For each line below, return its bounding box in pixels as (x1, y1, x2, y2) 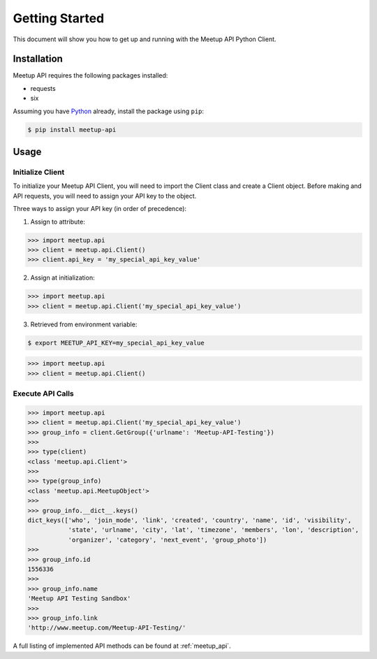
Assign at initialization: (30, 273, 95, 282)
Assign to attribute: (30, 217, 85, 226)
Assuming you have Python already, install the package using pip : (13, 107, 205, 115)
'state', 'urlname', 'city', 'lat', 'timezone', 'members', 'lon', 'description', (68, 526, 360, 534)
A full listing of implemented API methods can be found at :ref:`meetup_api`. (13, 642, 231, 650)
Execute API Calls (13, 389, 75, 398)
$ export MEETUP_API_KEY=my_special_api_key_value (27, 339, 205, 347)
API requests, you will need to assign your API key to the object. (13, 191, 197, 200)
